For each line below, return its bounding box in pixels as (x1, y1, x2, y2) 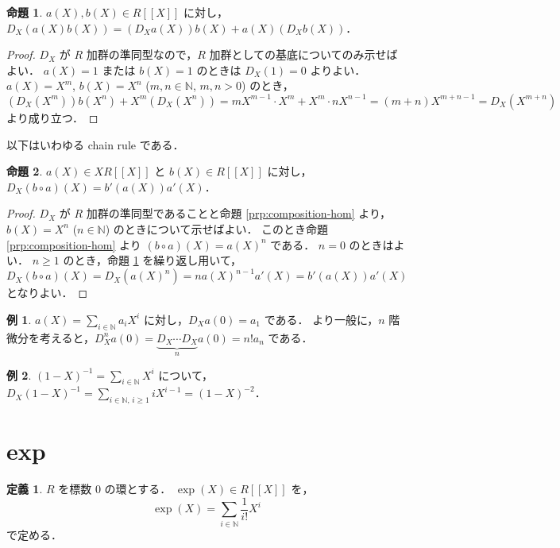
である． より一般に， (264, 311, 379, 327)
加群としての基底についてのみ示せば (209, 46, 398, 63)
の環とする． (104, 480, 172, 497)
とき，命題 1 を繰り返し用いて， (74, 252, 241, 268)
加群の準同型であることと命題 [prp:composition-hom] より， (86, 205, 392, 222)
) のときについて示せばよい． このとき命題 (105, 220, 329, 237)
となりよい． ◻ (6, 284, 88, 301)
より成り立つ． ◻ (6, 109, 98, 125)
